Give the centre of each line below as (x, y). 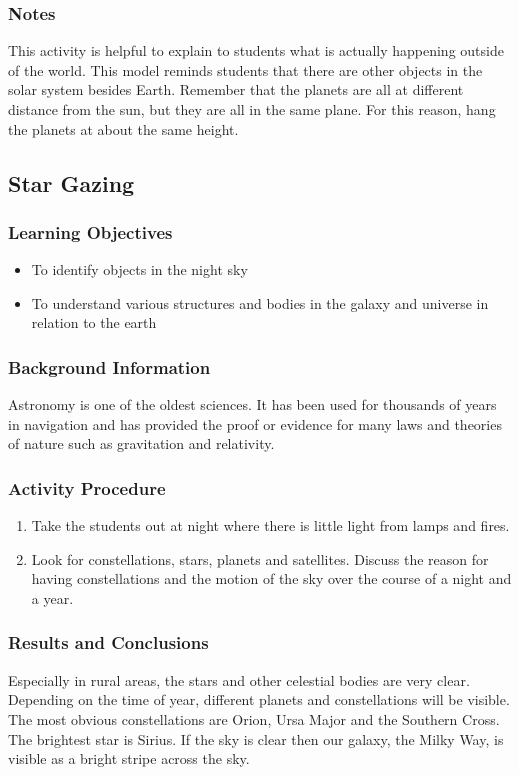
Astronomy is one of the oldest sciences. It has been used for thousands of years (252, 404)
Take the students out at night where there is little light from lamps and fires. (270, 525)
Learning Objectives (90, 231)
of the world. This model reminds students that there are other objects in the (245, 69)
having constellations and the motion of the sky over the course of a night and (271, 578)
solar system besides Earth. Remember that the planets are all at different (236, 89)
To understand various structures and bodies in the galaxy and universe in (260, 302)
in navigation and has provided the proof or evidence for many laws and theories (255, 423)
